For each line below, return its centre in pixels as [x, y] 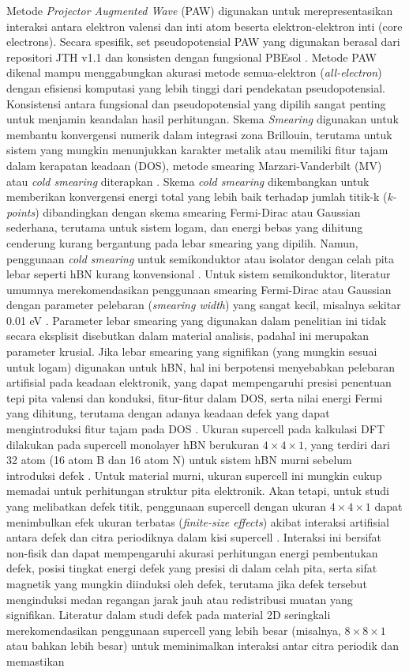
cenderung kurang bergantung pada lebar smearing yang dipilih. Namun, [182, 242]
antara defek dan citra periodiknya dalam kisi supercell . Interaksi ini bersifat [194, 537]
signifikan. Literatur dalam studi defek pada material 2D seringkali [169, 615]
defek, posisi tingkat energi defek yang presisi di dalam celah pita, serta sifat [192, 568]
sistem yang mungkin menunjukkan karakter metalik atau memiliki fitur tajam [197, 150]
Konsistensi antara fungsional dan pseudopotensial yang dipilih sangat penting [196, 103]
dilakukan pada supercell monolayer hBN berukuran [133, 444]
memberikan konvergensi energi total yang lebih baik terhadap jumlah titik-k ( [197, 196]
